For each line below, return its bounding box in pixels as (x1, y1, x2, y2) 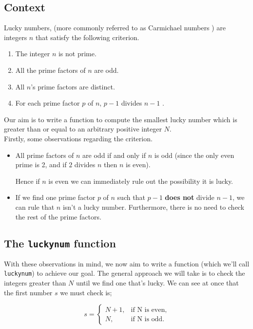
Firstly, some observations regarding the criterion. (4, 133, 153, 143)
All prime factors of (15, 150, 74, 160)
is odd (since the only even (154, 150, 234, 160)
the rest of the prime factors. (15, 211, 101, 221)
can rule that (15, 201, 55, 212)
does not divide (165, 192, 214, 202)
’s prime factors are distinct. (31, 81, 115, 91)
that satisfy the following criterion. (35, 32, 139, 42)
